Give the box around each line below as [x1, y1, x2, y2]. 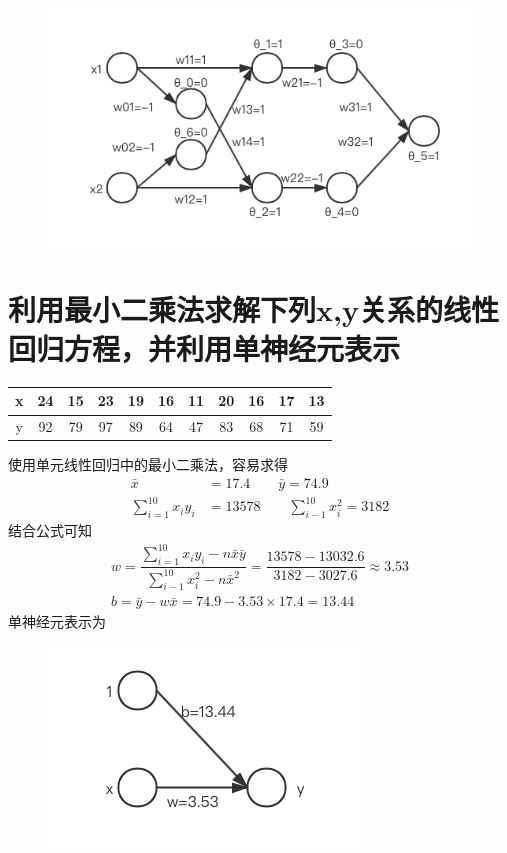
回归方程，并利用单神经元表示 [8, 327, 401, 368]
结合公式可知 [8, 520, 92, 541]
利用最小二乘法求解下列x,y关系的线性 [8, 288, 499, 329]
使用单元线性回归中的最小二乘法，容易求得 [8, 454, 288, 475]
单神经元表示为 [8, 611, 106, 632]
